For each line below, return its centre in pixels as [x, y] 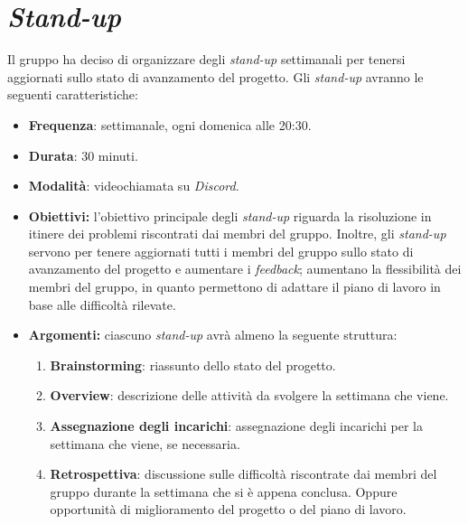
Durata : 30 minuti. [83, 155]
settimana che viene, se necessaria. [145, 443]
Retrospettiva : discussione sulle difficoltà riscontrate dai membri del [243, 474]
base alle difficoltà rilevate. [102, 304]
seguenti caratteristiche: [73, 94]
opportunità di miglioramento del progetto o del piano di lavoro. [228, 509]
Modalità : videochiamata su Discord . [134, 186]
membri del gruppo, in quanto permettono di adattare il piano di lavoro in [234, 287]
